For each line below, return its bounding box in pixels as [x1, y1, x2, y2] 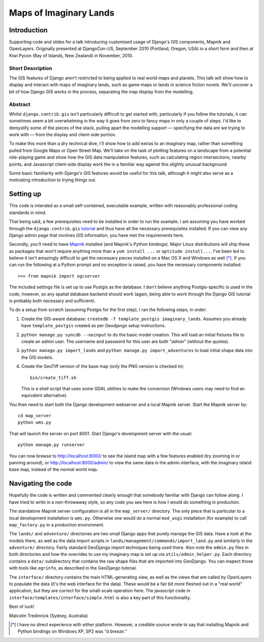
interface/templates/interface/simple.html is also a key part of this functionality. [9, 594, 191, 600]
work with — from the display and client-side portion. [9, 132, 117, 138]
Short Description [9, 65, 52, 71]
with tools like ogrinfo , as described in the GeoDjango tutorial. [9, 565, 137, 571]
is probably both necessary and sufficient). [9, 298, 96, 304]
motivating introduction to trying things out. [9, 177, 96, 183]
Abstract [9, 101, 31, 108]
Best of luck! [9, 604, 35, 610]
